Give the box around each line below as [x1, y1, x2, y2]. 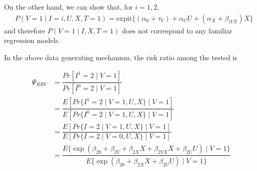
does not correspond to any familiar [122, 25, 233, 35]
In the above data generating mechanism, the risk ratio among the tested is [4, 52, 237, 62]
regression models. [4, 35, 61, 46]
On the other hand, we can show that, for [4, 2, 133, 12]
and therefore [4, 25, 45, 35]
